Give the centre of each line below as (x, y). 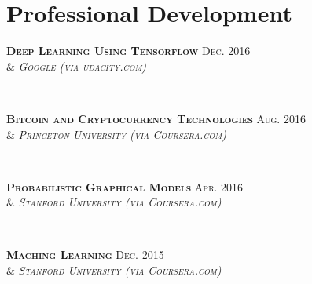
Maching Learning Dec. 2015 (85, 255)
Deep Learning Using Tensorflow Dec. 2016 (128, 51)
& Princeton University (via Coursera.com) (116, 134)
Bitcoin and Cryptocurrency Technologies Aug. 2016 (156, 118)
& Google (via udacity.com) (77, 66)
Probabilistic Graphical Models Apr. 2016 (125, 186)
